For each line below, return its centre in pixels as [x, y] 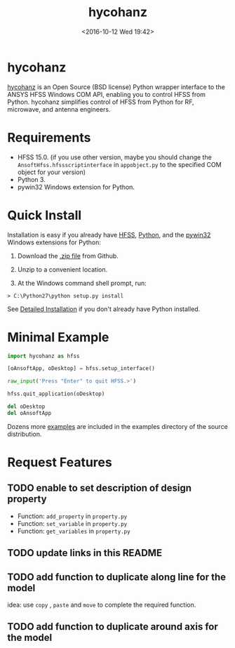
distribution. [25, 434]
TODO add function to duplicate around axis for [113, 627]
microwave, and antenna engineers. [59, 109]
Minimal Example [58, 337]
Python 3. [31, 179]
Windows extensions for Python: [54, 242]
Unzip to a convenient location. [62, 269]
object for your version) [52, 172]
